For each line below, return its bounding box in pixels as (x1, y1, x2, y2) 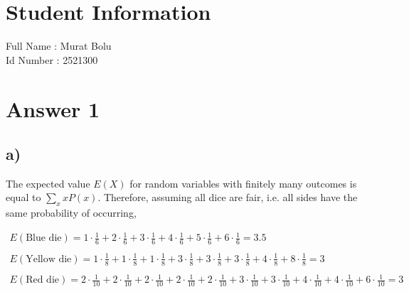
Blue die (26, 233, 62, 244)
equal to (6, 190, 41, 205)
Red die (26, 275, 60, 286)
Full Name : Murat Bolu (6, 38, 112, 53)
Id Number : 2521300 (6, 52, 98, 67)
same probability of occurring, (6, 205, 137, 220)
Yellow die (26, 254, 72, 264)
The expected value (6, 175, 90, 190)
